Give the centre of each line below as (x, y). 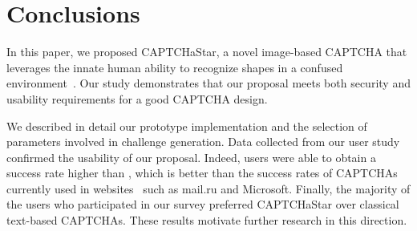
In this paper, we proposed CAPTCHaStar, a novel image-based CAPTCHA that (207, 52)
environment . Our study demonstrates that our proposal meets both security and (208, 83)
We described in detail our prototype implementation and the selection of (187, 126)
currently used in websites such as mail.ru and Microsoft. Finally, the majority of (208, 188)
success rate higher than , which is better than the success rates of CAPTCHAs (202, 173)
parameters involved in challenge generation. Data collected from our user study (203, 142)
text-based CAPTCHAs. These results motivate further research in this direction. (207, 220)
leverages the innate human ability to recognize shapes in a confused (175, 67)
